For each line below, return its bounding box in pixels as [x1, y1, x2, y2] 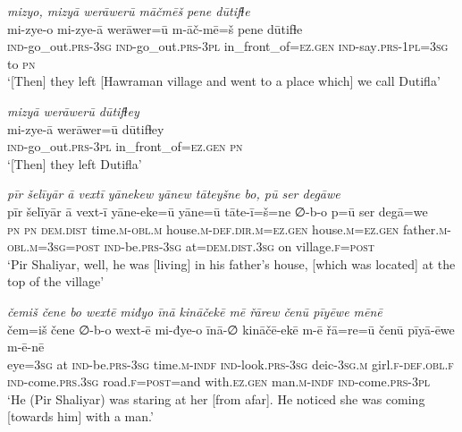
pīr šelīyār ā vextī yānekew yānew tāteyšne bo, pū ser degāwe [7, 184, 340, 203]
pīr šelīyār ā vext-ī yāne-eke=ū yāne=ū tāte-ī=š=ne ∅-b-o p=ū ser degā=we [7, 201, 428, 220]
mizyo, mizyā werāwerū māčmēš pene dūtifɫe [7, 2, 250, 20]
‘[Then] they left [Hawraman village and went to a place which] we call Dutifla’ [7, 72, 441, 90]
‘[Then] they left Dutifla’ [7, 154, 142, 173]
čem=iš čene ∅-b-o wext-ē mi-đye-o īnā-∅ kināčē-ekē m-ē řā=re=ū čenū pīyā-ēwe [7, 319, 455, 338]
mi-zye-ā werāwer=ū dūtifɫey [7, 119, 164, 138]
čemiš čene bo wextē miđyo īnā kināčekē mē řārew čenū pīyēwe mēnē [7, 301, 382, 320]
